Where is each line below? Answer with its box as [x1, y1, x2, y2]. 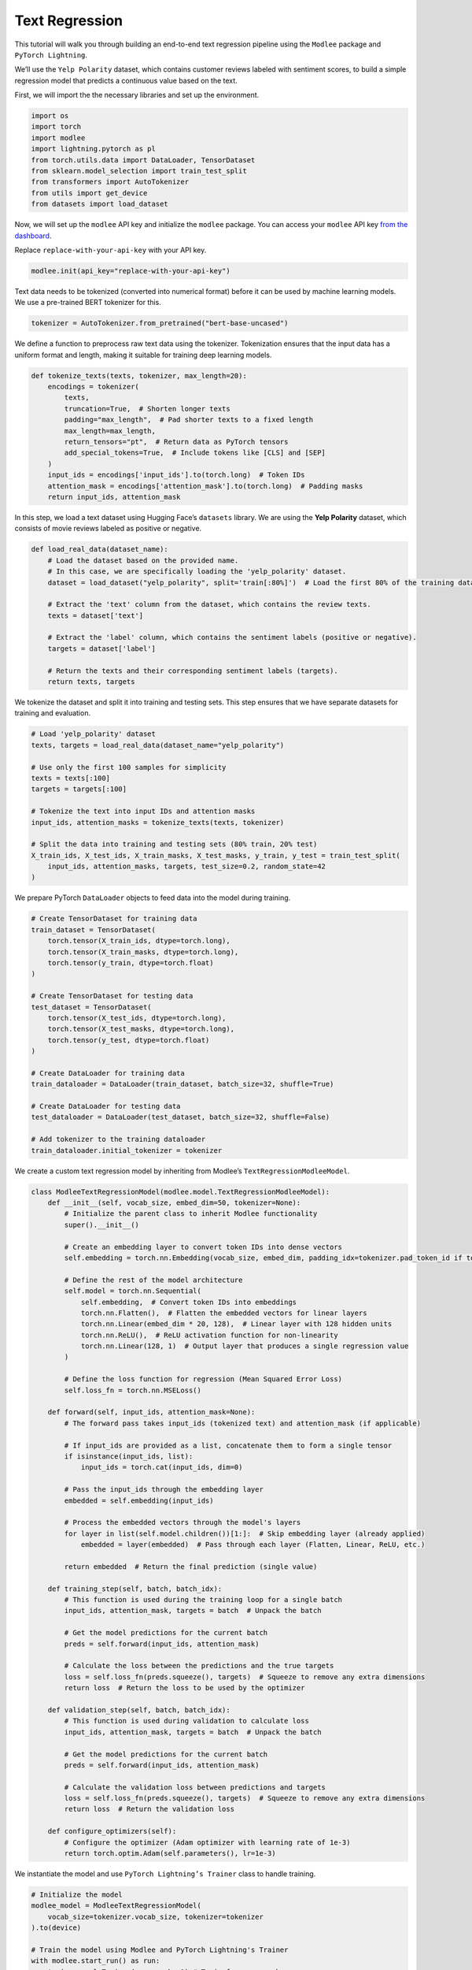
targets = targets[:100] [31, 785, 127, 794]
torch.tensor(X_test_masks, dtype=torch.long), [47, 1024, 235, 1034]
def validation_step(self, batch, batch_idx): [47, 1705, 231, 1714]
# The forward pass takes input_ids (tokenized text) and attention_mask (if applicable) [64, 1418, 421, 1428]
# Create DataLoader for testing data [31, 1102, 181, 1111]
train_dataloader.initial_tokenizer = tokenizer [31, 1146, 223, 1154]
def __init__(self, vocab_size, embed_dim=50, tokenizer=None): [47, 1199, 301, 1207]
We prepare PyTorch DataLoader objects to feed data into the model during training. [14, 893, 291, 902]
